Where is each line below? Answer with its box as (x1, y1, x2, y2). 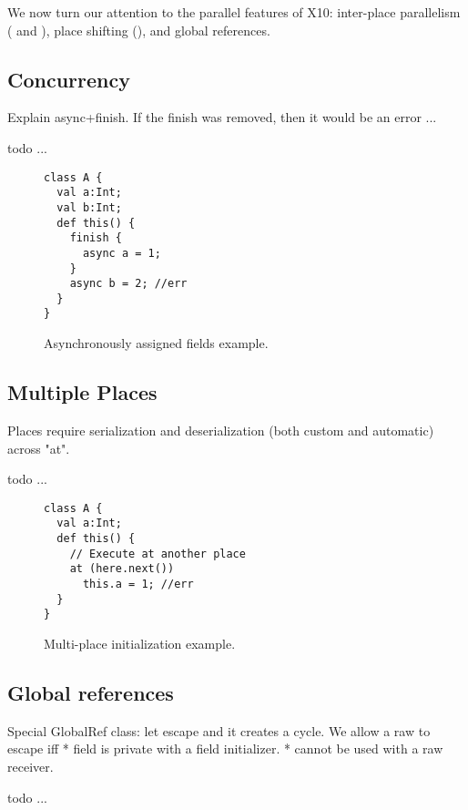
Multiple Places (7, 378, 158, 406)
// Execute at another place (69, 547, 246, 560)
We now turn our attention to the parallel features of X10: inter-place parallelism (7, 3, 461, 21)
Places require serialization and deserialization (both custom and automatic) (7, 420, 434, 439)
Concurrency (7, 65, 130, 93)
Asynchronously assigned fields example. (44, 333, 269, 353)
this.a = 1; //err (82, 578, 194, 590)
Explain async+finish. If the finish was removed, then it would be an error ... (7, 108, 437, 127)
